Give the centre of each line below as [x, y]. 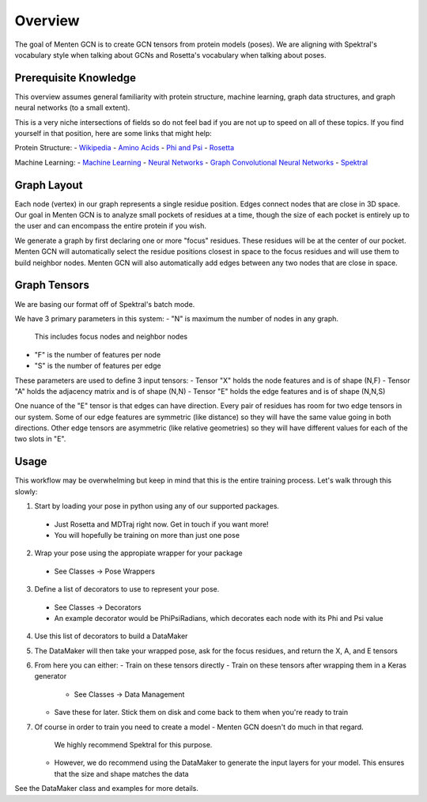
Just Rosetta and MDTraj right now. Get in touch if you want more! [161, 524]
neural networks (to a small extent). [72, 108]
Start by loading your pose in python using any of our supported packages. [157, 506]
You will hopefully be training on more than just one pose [147, 535]
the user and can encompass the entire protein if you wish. [111, 226]
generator [51, 676]
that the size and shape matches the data [121, 774]
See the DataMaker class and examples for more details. [107, 789]
